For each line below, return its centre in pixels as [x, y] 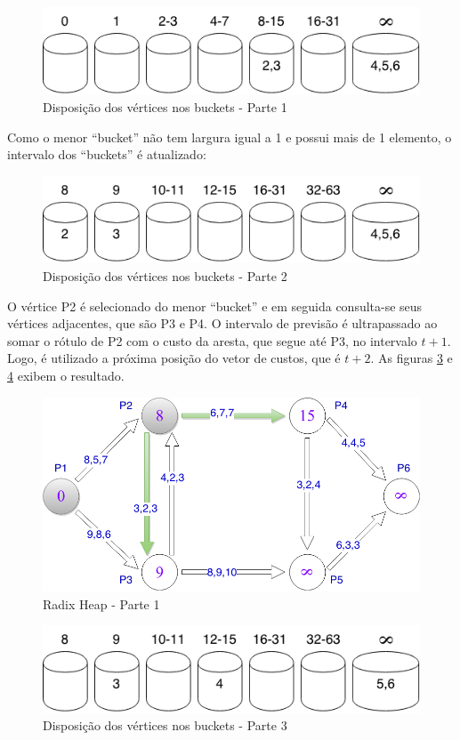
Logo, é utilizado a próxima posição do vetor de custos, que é [174, 358]
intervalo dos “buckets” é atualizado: [107, 154]
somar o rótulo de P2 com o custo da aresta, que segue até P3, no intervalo [212, 340]
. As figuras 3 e [412, 358]
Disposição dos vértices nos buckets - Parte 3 [165, 725]
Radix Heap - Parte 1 [101, 603]
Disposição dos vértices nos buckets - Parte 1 [165, 107]
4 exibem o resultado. [66, 376]
